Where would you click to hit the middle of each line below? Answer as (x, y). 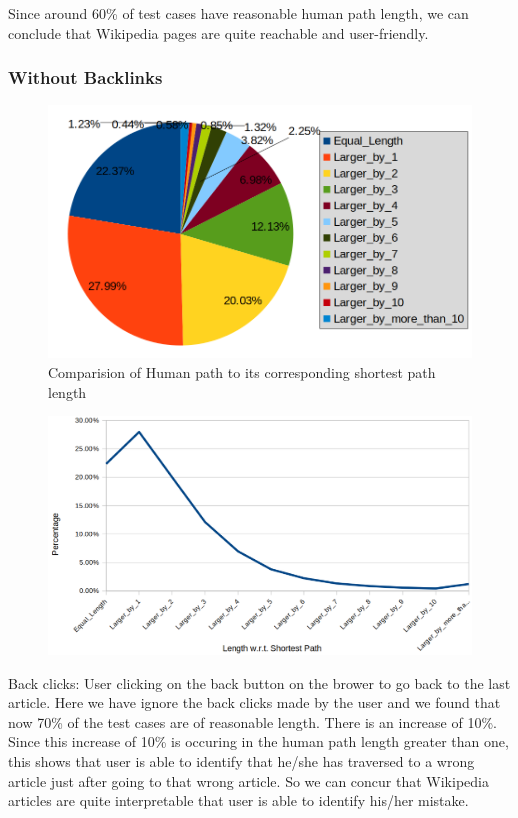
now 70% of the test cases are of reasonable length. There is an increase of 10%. (252, 721)
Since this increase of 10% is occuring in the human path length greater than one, (258, 741)
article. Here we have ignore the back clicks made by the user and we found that (254, 702)
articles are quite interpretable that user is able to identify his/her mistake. (238, 800)
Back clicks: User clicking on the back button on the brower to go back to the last (259, 682)
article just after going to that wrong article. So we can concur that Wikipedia (248, 780)
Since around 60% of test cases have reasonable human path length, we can (238, 13)
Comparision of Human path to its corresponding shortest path (242, 372)
